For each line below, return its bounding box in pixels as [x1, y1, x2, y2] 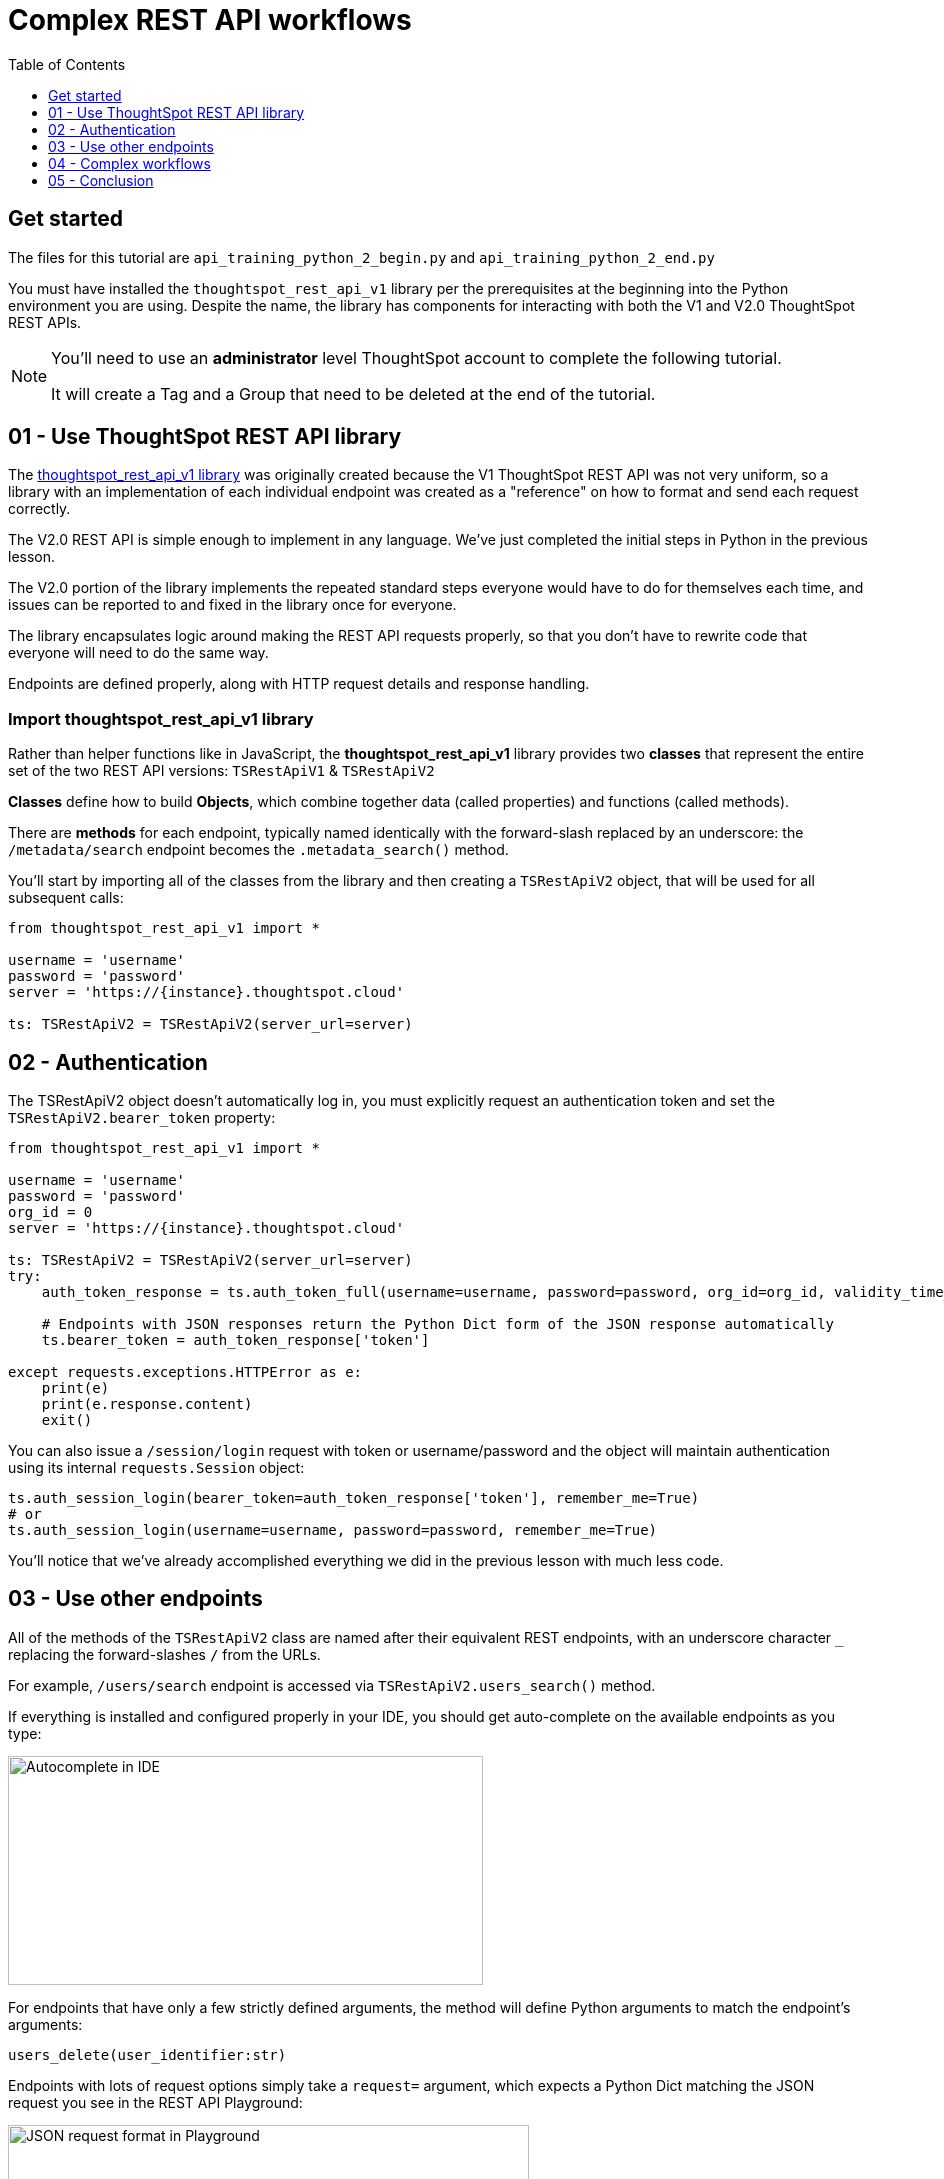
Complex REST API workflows [8, 3, 412, 37]
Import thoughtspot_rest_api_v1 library [8, 708, 314, 729]
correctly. [8, 500, 71, 518]
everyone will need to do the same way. [8, 644, 269, 662]
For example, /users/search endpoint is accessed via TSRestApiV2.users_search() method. [8, 1676, 656, 1694]
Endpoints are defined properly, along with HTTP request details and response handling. [8, 675, 590, 693]
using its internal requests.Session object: [8, 1459, 305, 1477]
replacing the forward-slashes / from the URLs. [8, 1645, 321, 1663]
